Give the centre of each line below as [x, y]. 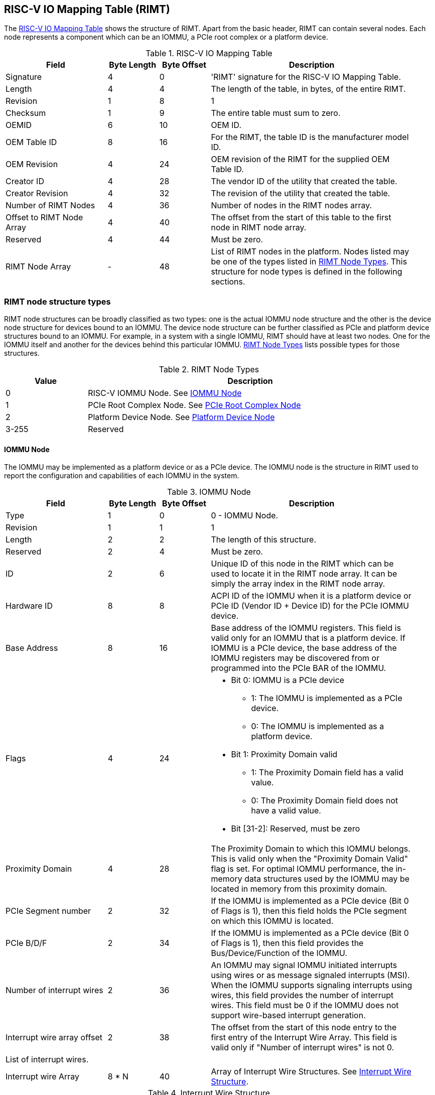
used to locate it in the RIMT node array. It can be [304, 574]
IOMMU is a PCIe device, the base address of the [304, 648]
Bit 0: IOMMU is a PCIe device [288, 680]
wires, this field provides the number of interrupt [302, 995]
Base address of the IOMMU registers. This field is [306, 628]
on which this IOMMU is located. [272, 921]
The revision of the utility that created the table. [301, 193]
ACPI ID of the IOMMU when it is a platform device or [311, 596]
